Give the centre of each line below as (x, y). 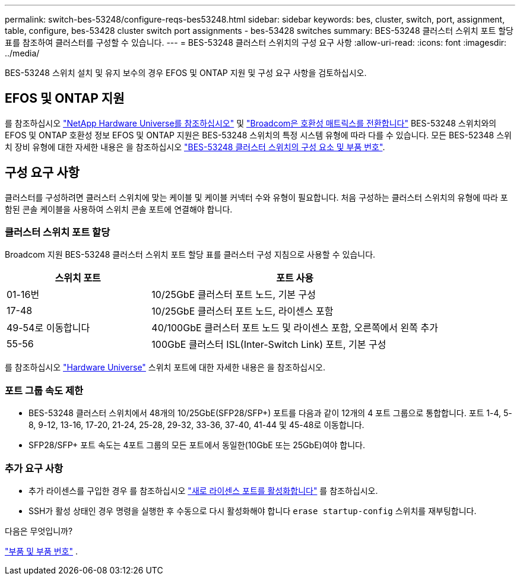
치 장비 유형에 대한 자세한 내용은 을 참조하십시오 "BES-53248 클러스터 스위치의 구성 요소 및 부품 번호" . (195, 147)
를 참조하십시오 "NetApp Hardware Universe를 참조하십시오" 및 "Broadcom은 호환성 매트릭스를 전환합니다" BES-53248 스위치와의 (251, 123)
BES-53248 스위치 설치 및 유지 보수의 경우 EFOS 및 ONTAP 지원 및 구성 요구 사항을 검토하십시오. (186, 73)
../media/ (22, 53)
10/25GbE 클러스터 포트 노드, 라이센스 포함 (242, 311)
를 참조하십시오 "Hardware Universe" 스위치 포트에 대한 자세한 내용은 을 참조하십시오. (165, 367)
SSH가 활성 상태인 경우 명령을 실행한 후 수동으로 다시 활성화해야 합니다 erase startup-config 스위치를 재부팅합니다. (253, 511)
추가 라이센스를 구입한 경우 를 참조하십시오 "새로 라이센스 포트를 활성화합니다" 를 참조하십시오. (203, 490)
